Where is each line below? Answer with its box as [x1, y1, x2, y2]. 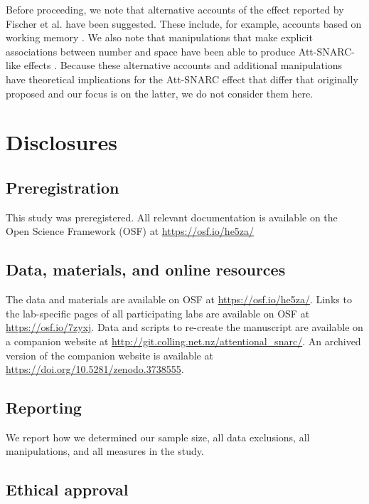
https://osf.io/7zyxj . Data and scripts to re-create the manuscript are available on [6, 320, 363, 335]
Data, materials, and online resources [6, 258, 286, 280]
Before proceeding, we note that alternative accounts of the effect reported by [6, 2, 344, 16]
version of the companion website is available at [6, 347, 213, 362]
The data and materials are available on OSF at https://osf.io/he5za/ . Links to [6, 292, 352, 307]
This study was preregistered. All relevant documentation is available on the [6, 209, 338, 224]
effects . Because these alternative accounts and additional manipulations [23, 58, 343, 73]
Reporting [6, 397, 82, 419]
